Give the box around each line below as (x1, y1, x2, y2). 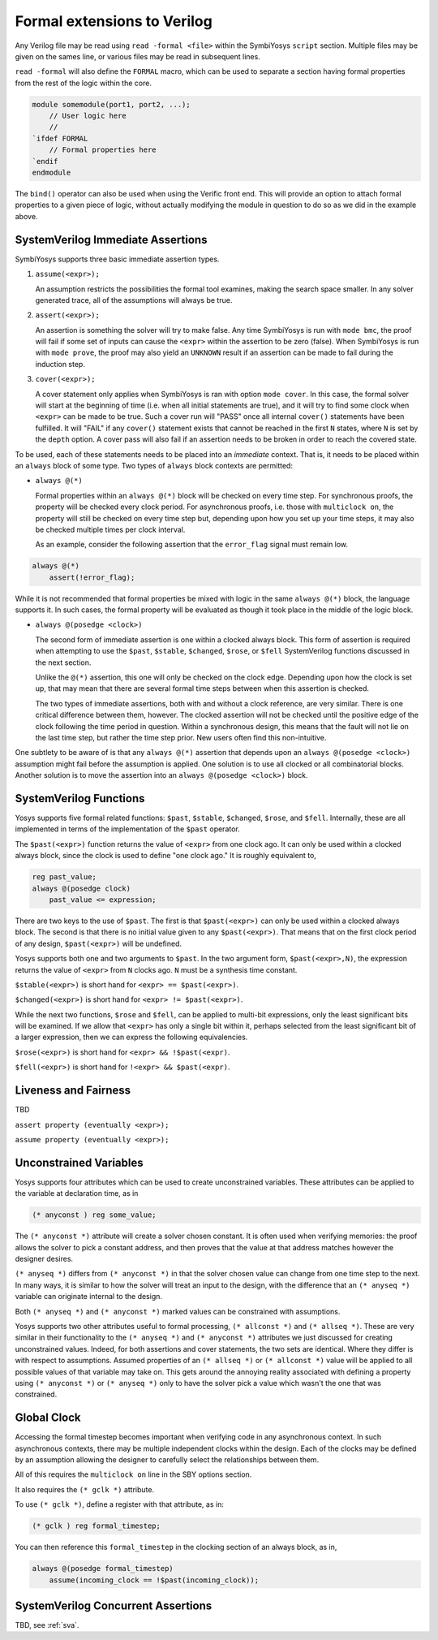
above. (15, 211, 38, 221)
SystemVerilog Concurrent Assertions (15, 1599, 213, 1612)
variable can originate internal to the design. (15, 1292, 162, 1301)
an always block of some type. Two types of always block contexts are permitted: (15, 460, 294, 470)
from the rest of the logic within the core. (15, 78, 152, 88)
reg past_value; (32, 873, 97, 882)
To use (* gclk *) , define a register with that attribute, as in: (15, 1500, 225, 1509)
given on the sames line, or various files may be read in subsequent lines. (15, 51, 261, 61)
